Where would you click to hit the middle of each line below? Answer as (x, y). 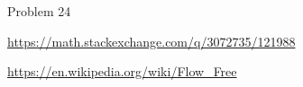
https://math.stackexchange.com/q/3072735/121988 (151, 41)
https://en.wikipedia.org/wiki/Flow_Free (122, 71)
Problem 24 (39, 11)
